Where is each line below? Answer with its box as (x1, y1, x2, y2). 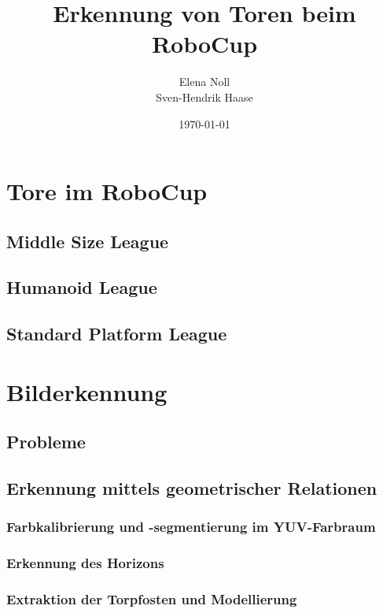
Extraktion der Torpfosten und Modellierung (6, 589, 297, 609)
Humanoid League (6, 275, 157, 299)
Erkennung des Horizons (6, 553, 164, 573)
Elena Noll (179, 73, 230, 90)
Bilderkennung (6, 375, 168, 407)
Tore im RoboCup (6, 175, 208, 207)
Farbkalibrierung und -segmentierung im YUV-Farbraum (6, 517, 376, 537)
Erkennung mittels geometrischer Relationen (6, 476, 377, 500)
